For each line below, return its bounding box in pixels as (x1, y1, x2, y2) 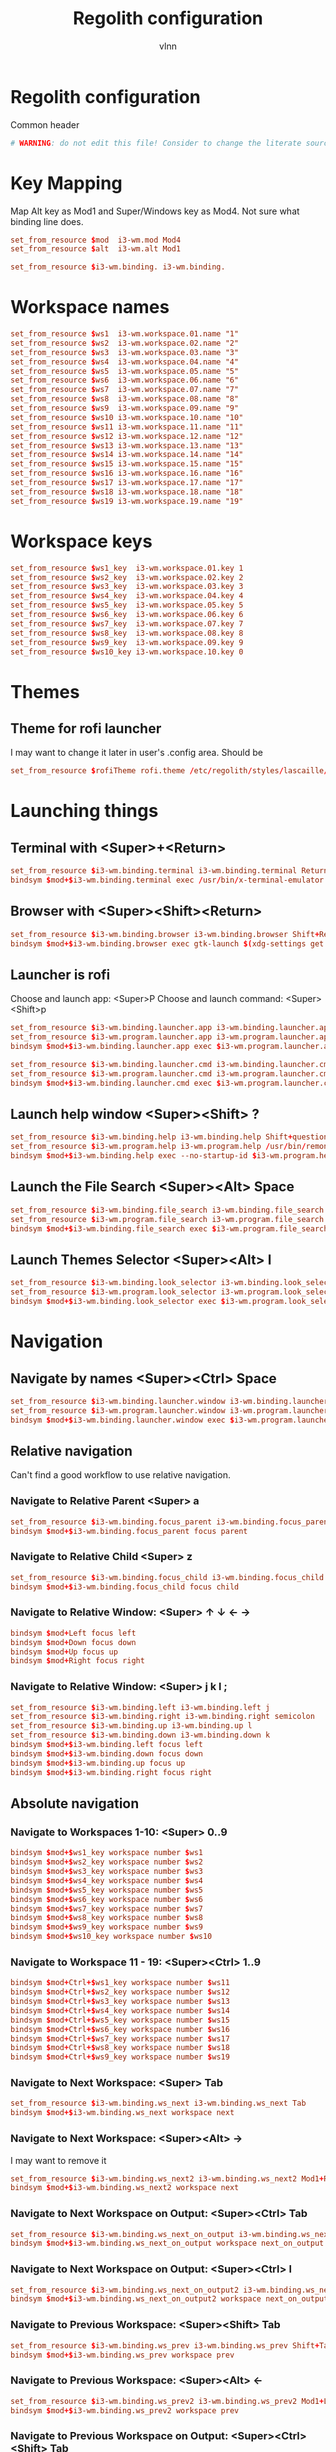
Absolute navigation (10, 1795, 140, 1812)
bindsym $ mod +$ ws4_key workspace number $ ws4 (10, 1875, 203, 1886)
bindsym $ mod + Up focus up (10, 1647, 118, 1657)
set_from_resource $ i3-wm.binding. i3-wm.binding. (10, 262, 226, 272)
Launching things (10, 800, 159, 822)
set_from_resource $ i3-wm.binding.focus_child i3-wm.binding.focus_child (10, 1572, 325, 1582)
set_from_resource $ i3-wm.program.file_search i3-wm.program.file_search (10, 1214, 325, 1224)
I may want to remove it (10, 2154, 107, 2166)
